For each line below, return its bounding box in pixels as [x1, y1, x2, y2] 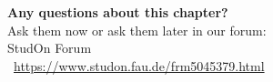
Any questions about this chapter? [7, 3, 228, 21]
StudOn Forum [7, 38, 92, 57]
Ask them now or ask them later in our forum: [7, 20, 267, 39]
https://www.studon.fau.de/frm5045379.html [14, 56, 265, 75]
